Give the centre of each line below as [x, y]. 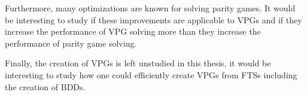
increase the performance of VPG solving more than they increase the [133, 31]
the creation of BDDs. [45, 86]
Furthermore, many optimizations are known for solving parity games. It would [150, 8]
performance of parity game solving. [71, 43]
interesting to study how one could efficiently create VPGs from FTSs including [151, 74]
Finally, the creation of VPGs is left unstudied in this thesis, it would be [138, 63]
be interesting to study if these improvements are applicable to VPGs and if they [153, 19]
